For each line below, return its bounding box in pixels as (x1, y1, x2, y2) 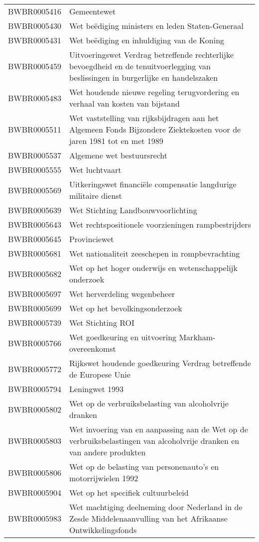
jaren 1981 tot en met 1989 (69, 135, 163, 146)
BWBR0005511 (8, 124, 61, 135)
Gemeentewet (69, 5, 116, 17)
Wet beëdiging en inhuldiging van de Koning (69, 34, 225, 46)
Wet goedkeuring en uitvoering (69, 331, 177, 343)
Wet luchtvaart (69, 164, 122, 175)
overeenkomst (69, 343, 116, 354)
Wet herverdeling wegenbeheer (69, 288, 175, 299)
